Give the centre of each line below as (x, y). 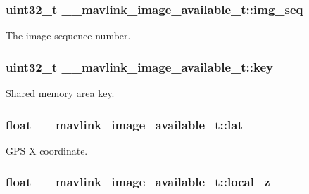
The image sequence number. (68, 35)
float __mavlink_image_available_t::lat (124, 124)
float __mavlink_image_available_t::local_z (138, 182)
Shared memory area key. (60, 93)
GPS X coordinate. (47, 150)
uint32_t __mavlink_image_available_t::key (139, 66)
